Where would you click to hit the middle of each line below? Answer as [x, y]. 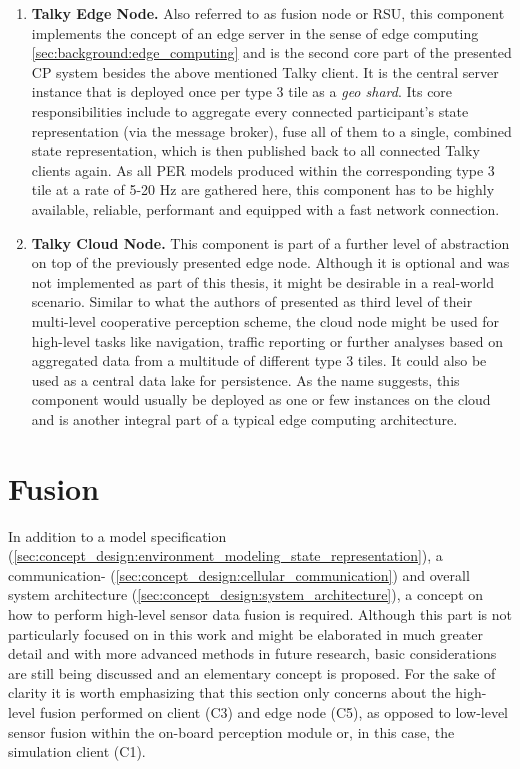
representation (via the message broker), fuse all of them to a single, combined [271, 130]
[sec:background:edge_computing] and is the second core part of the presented [271, 52]
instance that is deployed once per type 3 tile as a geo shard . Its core [242, 91]
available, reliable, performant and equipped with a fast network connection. [265, 208]
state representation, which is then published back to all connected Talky [255, 150]
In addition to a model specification [117, 535]
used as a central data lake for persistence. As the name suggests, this [245, 379]
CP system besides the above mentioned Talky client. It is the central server [265, 71]
